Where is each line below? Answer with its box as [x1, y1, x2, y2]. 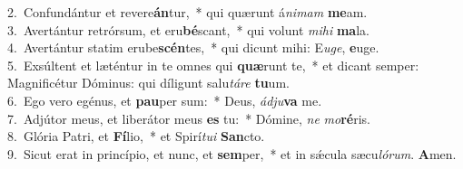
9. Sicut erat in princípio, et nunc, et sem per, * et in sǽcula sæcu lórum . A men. [7, 144, 457, 163]
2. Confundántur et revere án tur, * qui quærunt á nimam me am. [7, 3, 368, 21]
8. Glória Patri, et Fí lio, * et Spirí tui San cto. [7, 127, 265, 146]
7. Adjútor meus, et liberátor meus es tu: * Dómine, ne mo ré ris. [7, 108, 371, 127]
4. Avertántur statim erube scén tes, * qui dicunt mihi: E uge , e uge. [7, 38, 379, 57]
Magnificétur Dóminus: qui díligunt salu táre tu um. [7, 73, 290, 92]
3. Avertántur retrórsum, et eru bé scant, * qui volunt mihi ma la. [7, 20, 369, 39]
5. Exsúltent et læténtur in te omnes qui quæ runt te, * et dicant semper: [7, 55, 419, 74]
